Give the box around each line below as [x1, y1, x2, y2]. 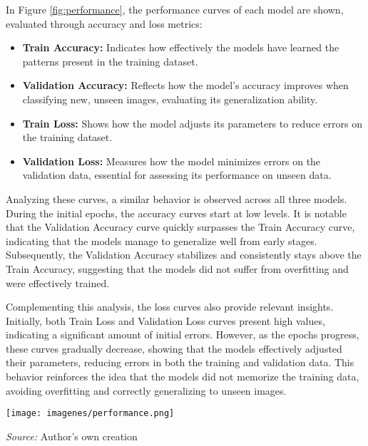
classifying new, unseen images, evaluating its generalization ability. [22, 91, 318, 106]
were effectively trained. [6, 275, 110, 290]
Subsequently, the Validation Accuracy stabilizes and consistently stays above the [6, 247, 362, 262]
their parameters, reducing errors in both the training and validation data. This [6, 355, 354, 370]
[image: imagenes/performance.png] [6, 408, 175, 419]
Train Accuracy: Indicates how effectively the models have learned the [22, 40, 339, 55]
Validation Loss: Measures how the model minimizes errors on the [22, 153, 321, 168]
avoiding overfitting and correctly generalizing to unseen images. [6, 383, 287, 398]
